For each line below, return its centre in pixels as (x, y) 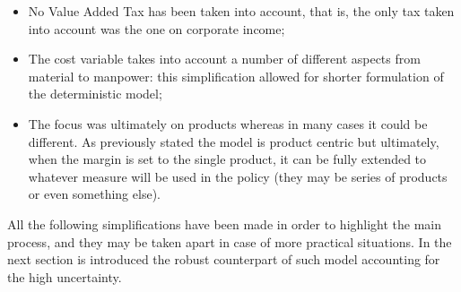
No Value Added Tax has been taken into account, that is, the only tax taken (241, 11)
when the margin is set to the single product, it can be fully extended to (227, 159)
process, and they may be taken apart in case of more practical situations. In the (230, 241)
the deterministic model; (95, 94)
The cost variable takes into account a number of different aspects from (224, 59)
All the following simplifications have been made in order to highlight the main (225, 223)
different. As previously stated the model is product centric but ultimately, (234, 141)
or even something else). (94, 194)
